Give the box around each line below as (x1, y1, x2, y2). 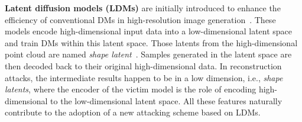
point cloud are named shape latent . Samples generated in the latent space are (5, 48, 292, 60)
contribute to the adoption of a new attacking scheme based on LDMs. (5, 106, 261, 118)
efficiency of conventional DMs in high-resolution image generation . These (5, 13, 276, 25)
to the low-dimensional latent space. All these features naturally (50, 94, 282, 107)
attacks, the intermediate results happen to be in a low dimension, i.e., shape (5, 71, 283, 84)
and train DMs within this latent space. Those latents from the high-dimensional (5, 36, 298, 49)
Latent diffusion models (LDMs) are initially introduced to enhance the (5, 2, 281, 14)
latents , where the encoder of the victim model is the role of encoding (5, 83, 256, 95)
